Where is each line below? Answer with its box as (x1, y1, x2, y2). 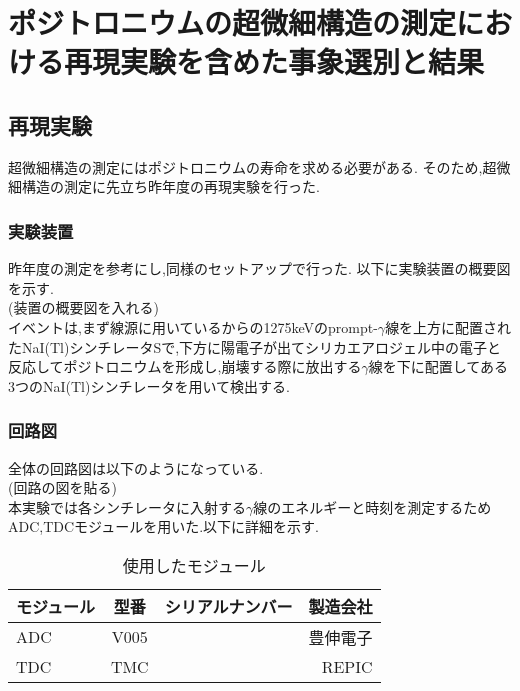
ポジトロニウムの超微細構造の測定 (8, 2, 457, 43)
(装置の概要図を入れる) (8, 297, 159, 318)
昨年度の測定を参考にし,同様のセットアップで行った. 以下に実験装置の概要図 (8, 258, 511, 279)
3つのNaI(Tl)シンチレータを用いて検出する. (8, 375, 290, 396)
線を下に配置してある (368, 356, 508, 377)
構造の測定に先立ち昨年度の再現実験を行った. (21, 176, 320, 197)
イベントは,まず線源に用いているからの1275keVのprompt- (8, 316, 378, 337)
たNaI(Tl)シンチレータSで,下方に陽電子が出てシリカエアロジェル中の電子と (8, 336, 502, 357)
